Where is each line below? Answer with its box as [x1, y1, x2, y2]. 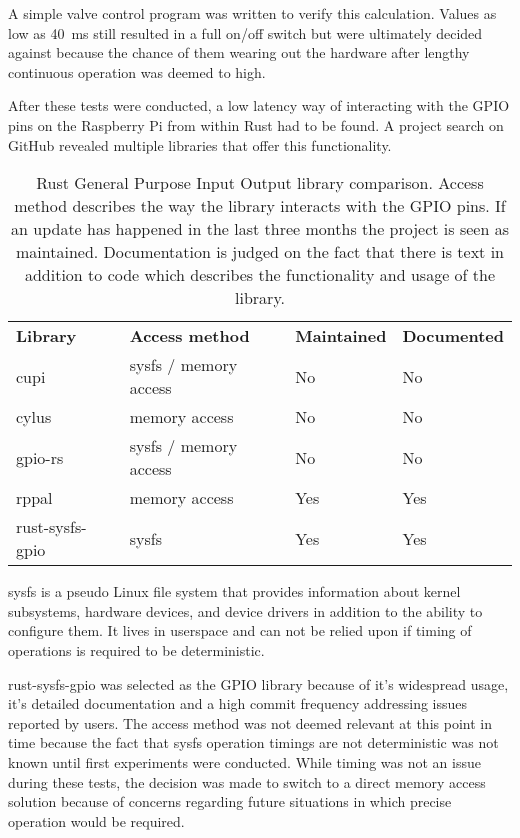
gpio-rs [16, 445, 64, 469]
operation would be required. [8, 810, 185, 831]
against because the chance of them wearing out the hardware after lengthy [8, 42, 470, 63]
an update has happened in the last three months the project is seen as [11, 217, 509, 241]
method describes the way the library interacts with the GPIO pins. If [14, 194, 506, 218]
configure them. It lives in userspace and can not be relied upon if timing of [8, 620, 472, 641]
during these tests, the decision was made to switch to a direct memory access [8, 771, 486, 792]
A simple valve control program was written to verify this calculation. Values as [8, 3, 497, 23]
